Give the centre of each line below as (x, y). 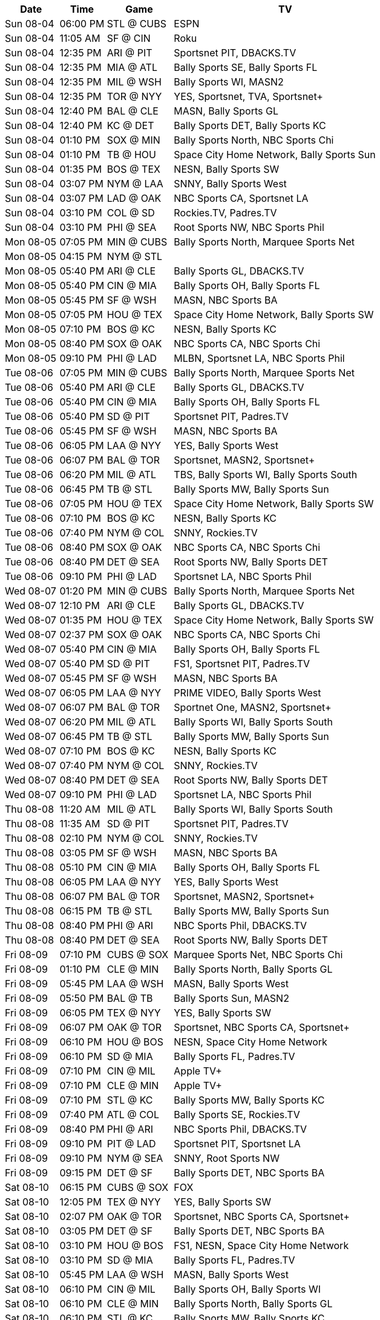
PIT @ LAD (131, 1144)
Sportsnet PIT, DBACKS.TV (235, 53)
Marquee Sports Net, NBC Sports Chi (258, 955)
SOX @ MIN (133, 140)
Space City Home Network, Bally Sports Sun (275, 155)
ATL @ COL (133, 1115)
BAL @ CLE (133, 111)
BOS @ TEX (133, 169)
